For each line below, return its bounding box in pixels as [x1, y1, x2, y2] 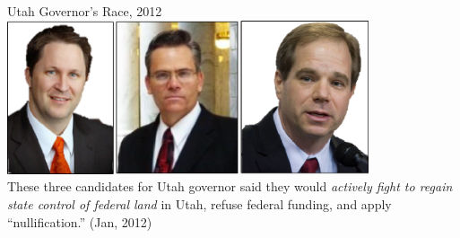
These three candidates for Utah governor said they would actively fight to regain [7, 177, 453, 196]
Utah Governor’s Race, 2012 [7, 2, 162, 20]
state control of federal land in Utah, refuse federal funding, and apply [7, 194, 392, 213]
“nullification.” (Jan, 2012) [7, 212, 152, 231]
